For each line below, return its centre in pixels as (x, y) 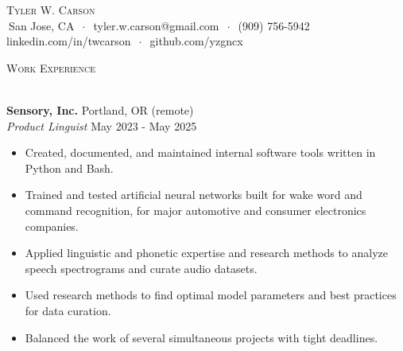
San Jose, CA (42, 25)
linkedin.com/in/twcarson (69, 41)
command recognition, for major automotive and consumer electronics (196, 210)
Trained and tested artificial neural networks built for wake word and (194, 195)
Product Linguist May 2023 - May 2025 (102, 125)
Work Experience (51, 67)
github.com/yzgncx (196, 41)
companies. (52, 226)
